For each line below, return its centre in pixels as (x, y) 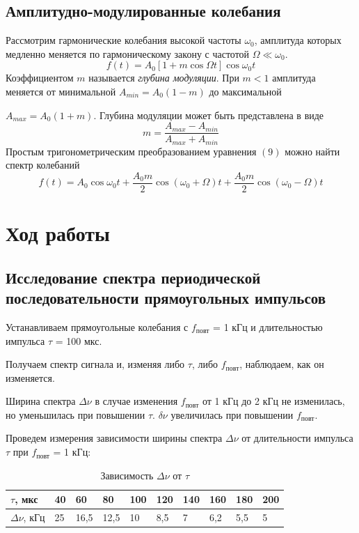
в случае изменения (136, 401)
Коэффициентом (40, 78)
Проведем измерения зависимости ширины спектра (114, 438)
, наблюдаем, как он (282, 364)
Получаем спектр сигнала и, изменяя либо (95, 364)
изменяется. (30, 377)
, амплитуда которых (298, 40)
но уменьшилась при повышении (75, 414)
